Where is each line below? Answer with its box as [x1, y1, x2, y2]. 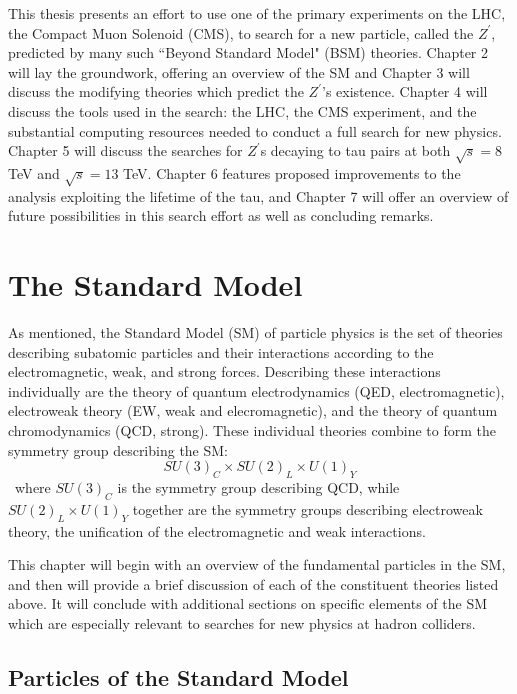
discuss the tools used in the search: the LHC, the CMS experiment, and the [8, 100, 477, 121]
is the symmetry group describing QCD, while [117, 476, 400, 497]
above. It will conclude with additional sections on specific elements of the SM [8, 593, 488, 614]
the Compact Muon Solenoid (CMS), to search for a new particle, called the [8, 22, 474, 43]
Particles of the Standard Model [8, 661, 349, 692]
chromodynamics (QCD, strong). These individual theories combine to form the [8, 419, 496, 440]
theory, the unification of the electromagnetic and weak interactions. [8, 520, 426, 541]
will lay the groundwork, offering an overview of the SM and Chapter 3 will [8, 61, 470, 82]
